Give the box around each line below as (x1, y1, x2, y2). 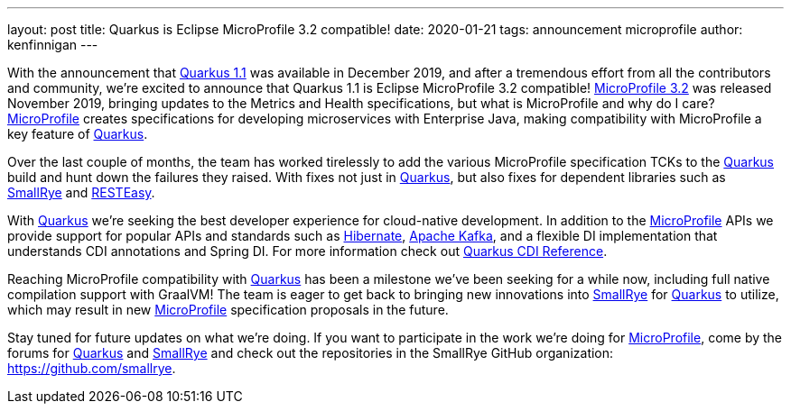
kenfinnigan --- (7, 37, 98, 52)
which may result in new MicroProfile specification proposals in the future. (7, 302, 449, 317)
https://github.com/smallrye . (7, 361, 176, 376)
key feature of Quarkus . (7, 126, 148, 142)
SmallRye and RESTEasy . (7, 185, 155, 200)
